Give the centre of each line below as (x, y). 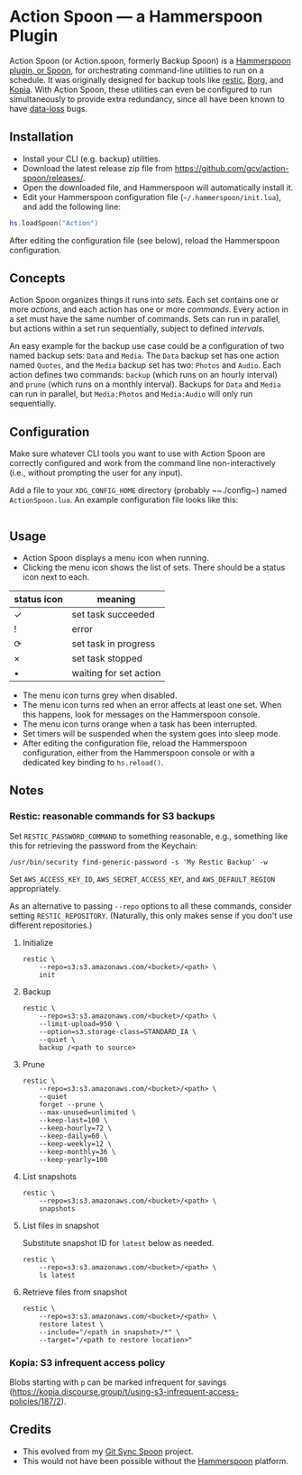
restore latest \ (71, 1324)
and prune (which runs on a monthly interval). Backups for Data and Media (145, 384)
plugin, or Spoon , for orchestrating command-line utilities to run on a (137, 70)
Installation (41, 137)
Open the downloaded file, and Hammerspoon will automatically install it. (158, 188)
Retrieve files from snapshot (75, 1292)
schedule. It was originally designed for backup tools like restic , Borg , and (146, 79)
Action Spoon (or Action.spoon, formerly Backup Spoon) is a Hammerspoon (150, 60)
